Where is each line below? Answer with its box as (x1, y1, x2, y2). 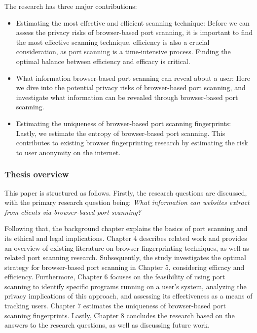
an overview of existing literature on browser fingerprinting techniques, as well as (4, 242, 249, 253)
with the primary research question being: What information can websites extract (4, 197, 250, 207)
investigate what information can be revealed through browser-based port (16, 92, 238, 102)
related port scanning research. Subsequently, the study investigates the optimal (4, 252, 246, 263)
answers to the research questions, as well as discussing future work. (4, 320, 210, 330)
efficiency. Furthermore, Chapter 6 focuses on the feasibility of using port (4, 271, 225, 282)
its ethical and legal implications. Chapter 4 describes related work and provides (4, 233, 247, 243)
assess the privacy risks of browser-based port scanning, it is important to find (16, 27, 253, 37)
